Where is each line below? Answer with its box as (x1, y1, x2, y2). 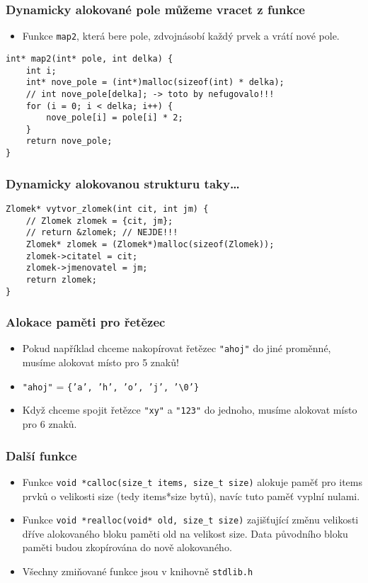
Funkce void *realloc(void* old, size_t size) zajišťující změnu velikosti (22, 512, 359, 527)
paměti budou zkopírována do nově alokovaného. (22, 540, 232, 555)
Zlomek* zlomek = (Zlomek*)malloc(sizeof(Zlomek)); (25, 239, 275, 249)
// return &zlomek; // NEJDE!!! (25, 227, 178, 238)
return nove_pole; (25, 136, 113, 147)
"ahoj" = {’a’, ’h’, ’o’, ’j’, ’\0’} (22, 378, 200, 393)
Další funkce (6, 446, 77, 464)
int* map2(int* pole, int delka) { (6, 53, 173, 64)
